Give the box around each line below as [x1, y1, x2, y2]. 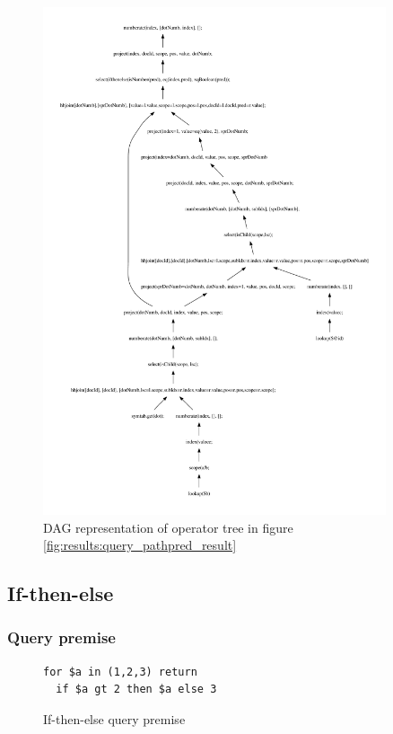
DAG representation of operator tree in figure [43, 517, 293, 536]
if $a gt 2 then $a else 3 [56, 683, 217, 696]
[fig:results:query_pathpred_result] [43, 535, 237, 554]
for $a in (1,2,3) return [43, 665, 197, 678]
